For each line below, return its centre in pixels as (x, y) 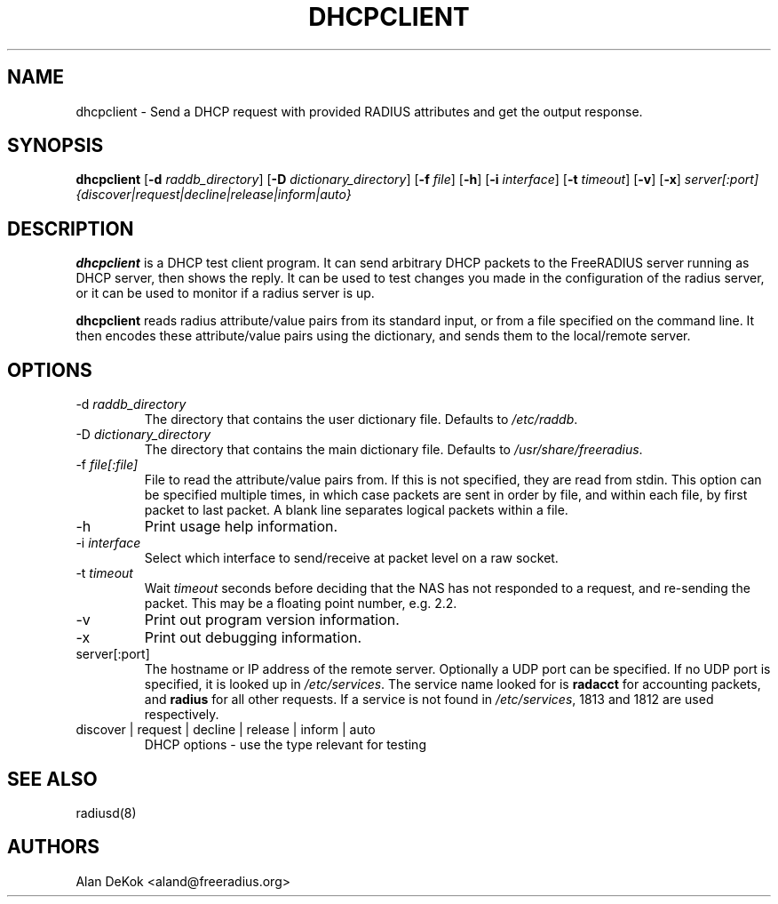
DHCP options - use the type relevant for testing (285, 745)
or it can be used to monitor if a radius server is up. (225, 293)
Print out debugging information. (253, 638)
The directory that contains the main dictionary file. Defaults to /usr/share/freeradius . (393, 450)
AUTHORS (54, 847)
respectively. (182, 715)
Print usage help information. (241, 527)
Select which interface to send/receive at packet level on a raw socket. (351, 558)
